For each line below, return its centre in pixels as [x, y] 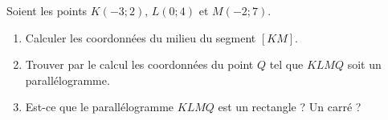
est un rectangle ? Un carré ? [290, 107]
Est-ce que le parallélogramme [100, 107]
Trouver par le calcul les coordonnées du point [139, 64]
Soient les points [47, 10]
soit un [364, 64]
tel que [286, 64]
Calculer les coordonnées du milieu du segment [141, 37]
